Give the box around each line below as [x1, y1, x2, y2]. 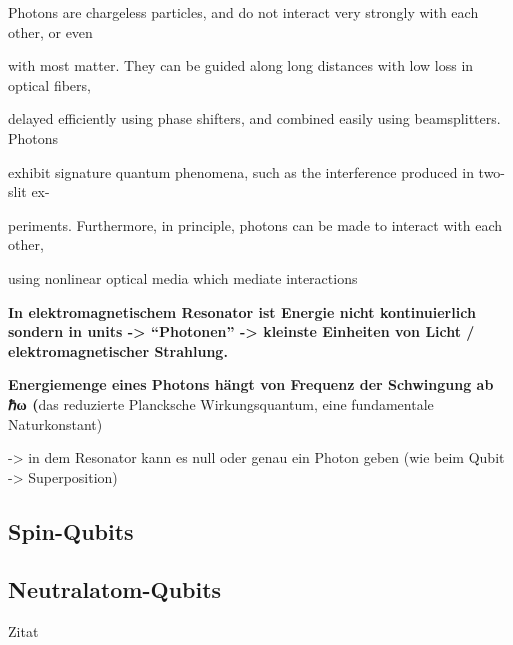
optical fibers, [8, 74, 91, 95]
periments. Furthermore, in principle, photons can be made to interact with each [8, 214, 503, 235]
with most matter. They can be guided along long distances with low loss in [8, 55, 474, 76]
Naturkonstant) [8, 413, 103, 434]
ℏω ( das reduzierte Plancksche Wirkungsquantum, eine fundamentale [8, 393, 434, 414]
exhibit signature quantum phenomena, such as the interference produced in [8, 161, 474, 182]
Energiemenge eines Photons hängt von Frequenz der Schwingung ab [8, 374, 494, 395]
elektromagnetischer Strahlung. [8, 340, 228, 361]
